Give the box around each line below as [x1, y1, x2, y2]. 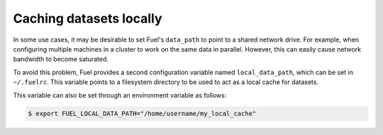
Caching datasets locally [13, 11, 162, 26]
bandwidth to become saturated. [13, 55, 109, 64]
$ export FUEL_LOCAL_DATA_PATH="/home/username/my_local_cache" [28, 110, 257, 118]
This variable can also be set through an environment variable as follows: [13, 90, 227, 99]
